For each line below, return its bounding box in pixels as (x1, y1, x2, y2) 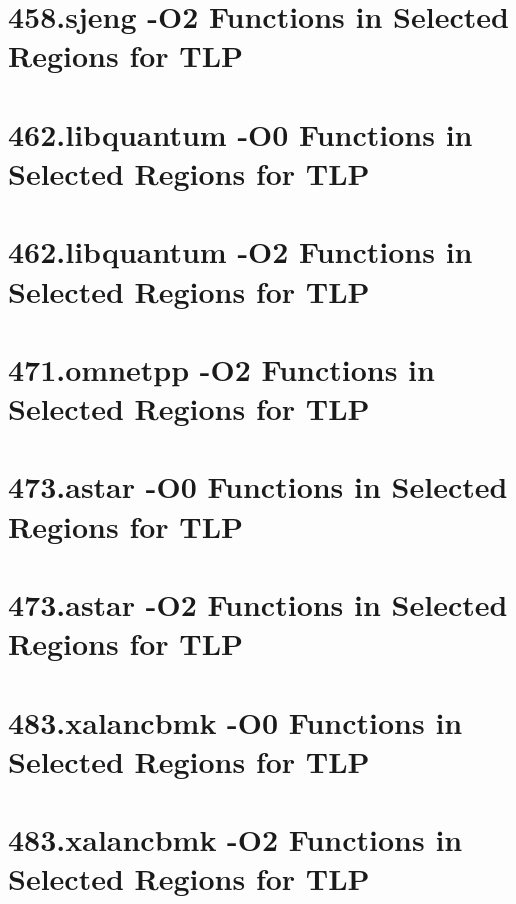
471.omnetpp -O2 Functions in (8, 348, 435, 389)
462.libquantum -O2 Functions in (8, 231, 473, 272)
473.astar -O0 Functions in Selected (8, 466, 508, 507)
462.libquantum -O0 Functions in (8, 113, 473, 154)
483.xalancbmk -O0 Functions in (8, 701, 463, 742)
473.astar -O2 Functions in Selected (8, 584, 508, 624)
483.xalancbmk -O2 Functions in (8, 819, 463, 860)
